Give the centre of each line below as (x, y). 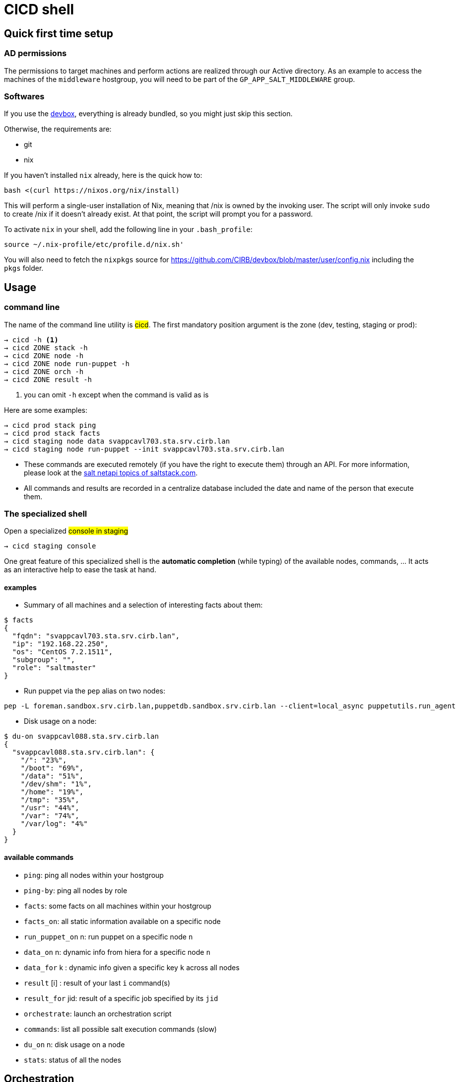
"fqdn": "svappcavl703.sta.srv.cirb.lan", (96, 636)
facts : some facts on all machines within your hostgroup (118, 906)
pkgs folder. (24, 268)
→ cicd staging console (50, 546)
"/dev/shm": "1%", (56, 784)
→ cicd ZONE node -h (44, 355)
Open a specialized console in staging (66, 531)
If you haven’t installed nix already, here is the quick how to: (103, 175)
